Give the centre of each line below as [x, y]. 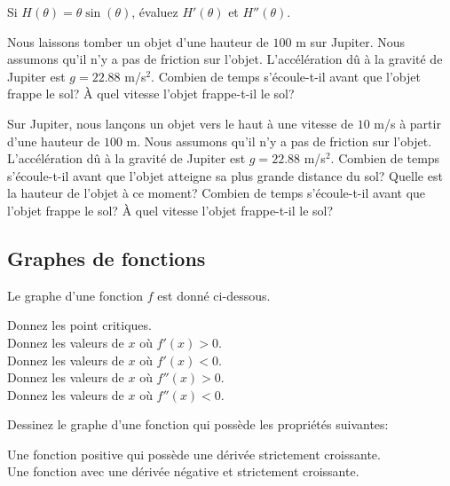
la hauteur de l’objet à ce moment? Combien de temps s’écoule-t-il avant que [217, 193]
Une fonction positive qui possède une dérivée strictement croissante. [194, 454]
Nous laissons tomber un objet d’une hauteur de [138, 41]
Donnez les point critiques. [79, 325]
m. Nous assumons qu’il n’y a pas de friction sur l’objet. [279, 141]
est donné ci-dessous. [214, 295]
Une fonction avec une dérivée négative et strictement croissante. [183, 471]
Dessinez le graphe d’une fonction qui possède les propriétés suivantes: [198, 424]
